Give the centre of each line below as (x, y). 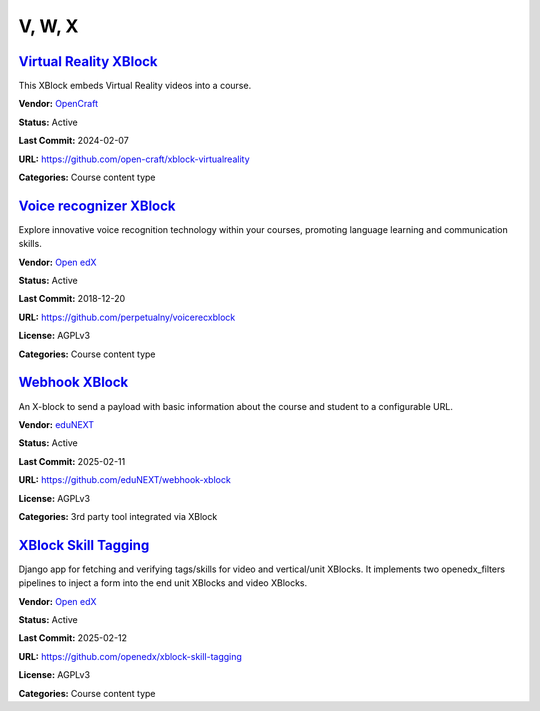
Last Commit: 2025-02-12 (73, 638)
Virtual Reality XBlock (88, 61)
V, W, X (48, 26)
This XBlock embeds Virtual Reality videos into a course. (135, 86)
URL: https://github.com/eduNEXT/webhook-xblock (125, 480)
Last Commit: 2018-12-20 (72, 299)
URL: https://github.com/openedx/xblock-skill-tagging (130, 656)
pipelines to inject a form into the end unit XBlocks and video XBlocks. (163, 583)
